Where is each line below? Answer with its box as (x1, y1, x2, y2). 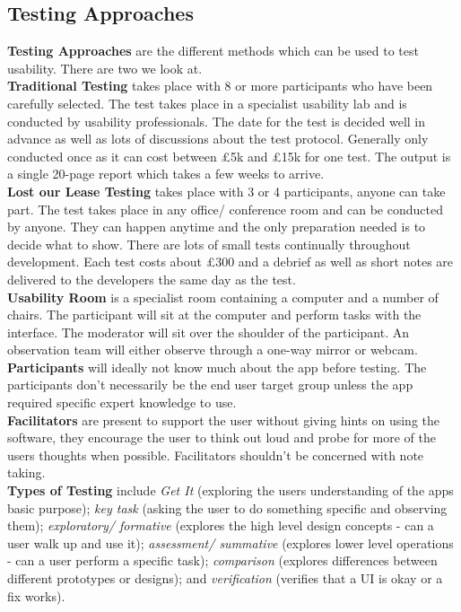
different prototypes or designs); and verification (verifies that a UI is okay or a (7, 569, 443, 588)
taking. (7, 463, 46, 482)
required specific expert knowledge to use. (7, 393, 237, 412)
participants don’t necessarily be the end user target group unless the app (7, 375, 413, 394)
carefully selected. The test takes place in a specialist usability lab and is (7, 93, 407, 112)
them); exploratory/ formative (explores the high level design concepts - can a (7, 516, 434, 535)
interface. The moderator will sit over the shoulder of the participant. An (7, 322, 410, 341)
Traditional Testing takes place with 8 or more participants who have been (7, 76, 433, 95)
